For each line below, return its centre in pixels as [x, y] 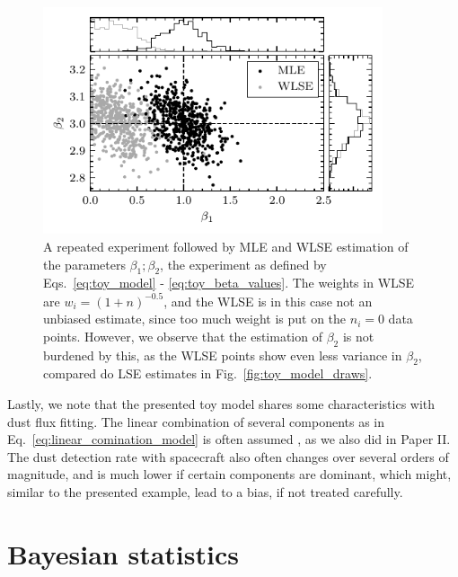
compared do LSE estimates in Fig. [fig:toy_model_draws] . [208, 373]
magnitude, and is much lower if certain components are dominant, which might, [229, 474]
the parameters [84, 264]
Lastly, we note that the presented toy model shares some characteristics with [221, 403]
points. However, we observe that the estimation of [183, 336]
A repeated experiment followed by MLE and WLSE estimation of [226, 247]
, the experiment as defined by [243, 264]
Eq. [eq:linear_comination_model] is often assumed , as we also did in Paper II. [229, 439]
